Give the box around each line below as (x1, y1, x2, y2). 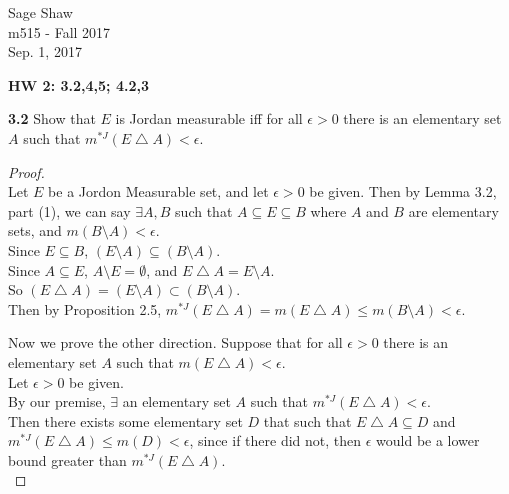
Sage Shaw (8, 2, 73, 22)
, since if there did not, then (189, 430, 362, 451)
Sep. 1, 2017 (8, 41, 82, 62)
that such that (263, 410, 352, 431)
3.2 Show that (8, 108, 96, 129)
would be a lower (376, 430, 480, 451)
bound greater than (8, 449, 127, 470)
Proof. (8, 161, 45, 182)
